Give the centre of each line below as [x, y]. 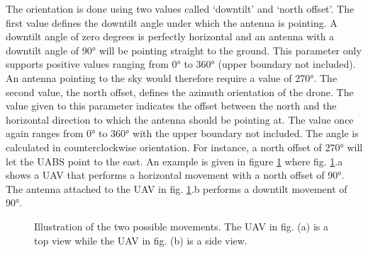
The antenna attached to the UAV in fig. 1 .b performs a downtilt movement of [177, 188]
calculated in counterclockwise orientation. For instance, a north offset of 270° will [184, 147]
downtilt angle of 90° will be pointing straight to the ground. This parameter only [184, 50]
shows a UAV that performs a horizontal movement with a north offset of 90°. [175, 175]
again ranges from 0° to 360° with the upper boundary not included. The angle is [182, 133]
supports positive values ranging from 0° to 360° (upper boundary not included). [181, 64]
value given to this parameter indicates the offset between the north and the [171, 106]
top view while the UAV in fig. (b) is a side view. [141, 240]
